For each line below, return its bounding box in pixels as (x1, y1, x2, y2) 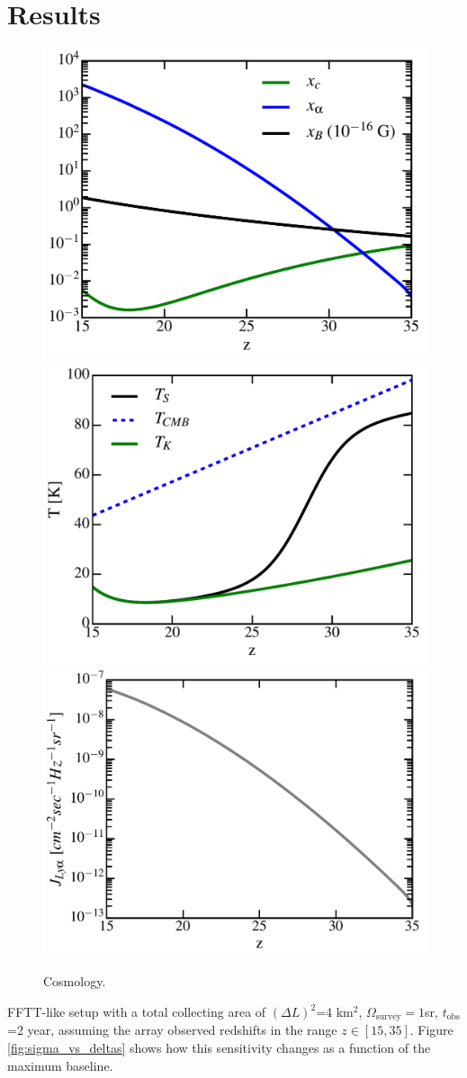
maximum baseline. (7, 1056, 113, 1074)
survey (375, 1012, 401, 1022)
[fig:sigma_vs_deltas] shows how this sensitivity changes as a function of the (7, 1038, 431, 1057)
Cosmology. (43, 972, 106, 991)
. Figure (409, 1020, 454, 1039)
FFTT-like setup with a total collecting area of (7, 1002, 266, 1021)
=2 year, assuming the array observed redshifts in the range (7, 1020, 337, 1039)
